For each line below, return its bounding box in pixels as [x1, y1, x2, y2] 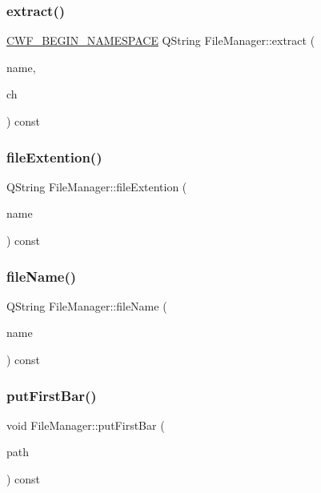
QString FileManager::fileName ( [6, 297, 167, 314]
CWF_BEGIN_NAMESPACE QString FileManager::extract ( [6, 32, 315, 49]
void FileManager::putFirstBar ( [6, 416, 165, 433]
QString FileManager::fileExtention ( [6, 178, 187, 194]
